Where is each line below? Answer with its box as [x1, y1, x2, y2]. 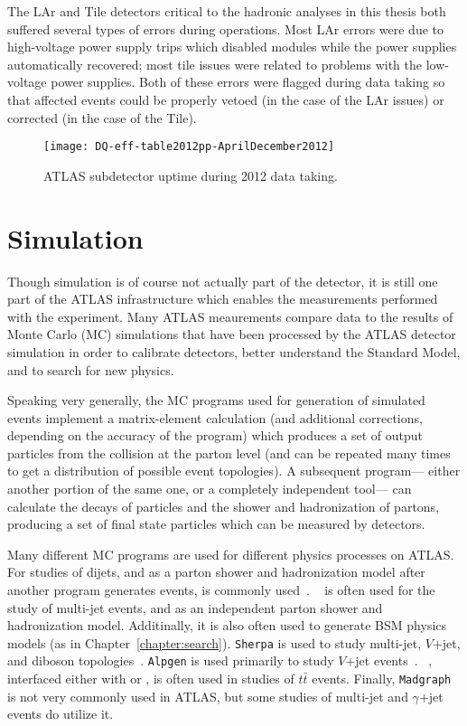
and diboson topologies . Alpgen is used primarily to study [7, 651, 334, 670]
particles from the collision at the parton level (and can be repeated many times [7, 443, 451, 462]
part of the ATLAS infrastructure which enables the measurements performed [7, 289, 438, 308]
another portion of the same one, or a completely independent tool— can [7, 479, 412, 498]
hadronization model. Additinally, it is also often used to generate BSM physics [7, 616, 447, 635]
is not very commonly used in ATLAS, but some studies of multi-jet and [7, 686, 408, 705]
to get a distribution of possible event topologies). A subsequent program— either [7, 461, 461, 480]
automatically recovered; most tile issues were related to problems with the [7, 54, 423, 73]
